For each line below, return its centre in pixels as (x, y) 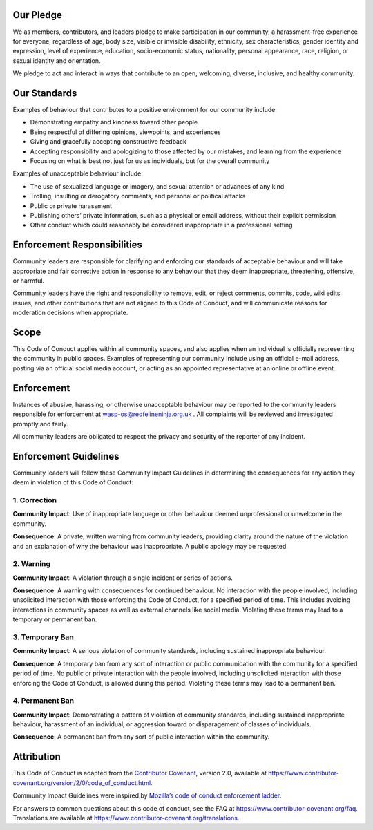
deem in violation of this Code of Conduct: (73, 482)
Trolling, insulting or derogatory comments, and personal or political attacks (138, 196)
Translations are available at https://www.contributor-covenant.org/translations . (126, 818)
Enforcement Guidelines (66, 456)
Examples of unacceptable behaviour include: (78, 173)
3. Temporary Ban (43, 637)
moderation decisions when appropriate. (70, 313)
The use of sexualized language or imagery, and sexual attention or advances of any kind (157, 186)
